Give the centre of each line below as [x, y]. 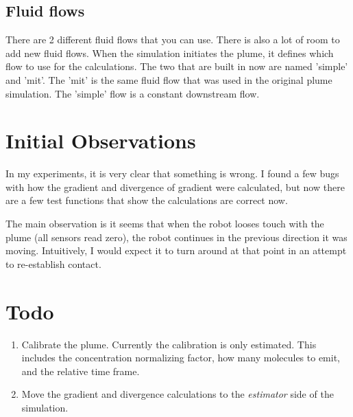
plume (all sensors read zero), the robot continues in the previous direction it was [176, 237]
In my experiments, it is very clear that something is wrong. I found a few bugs [172, 173]
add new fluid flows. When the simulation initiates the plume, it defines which [170, 53]
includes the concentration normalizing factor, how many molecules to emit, [181, 358]
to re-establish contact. [53, 263]
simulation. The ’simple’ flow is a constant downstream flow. [133, 93]
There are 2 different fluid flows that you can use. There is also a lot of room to [173, 40]
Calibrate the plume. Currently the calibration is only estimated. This [169, 344]
